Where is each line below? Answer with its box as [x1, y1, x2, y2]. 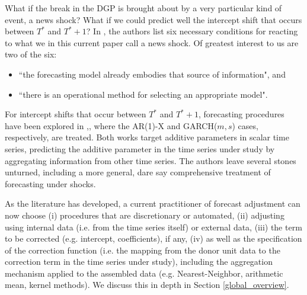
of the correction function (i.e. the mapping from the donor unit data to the [5, 243, 280, 256]
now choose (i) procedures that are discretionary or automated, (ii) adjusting [5, 209, 284, 221]
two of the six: [5, 48, 57, 60]
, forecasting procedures [198, 108, 284, 120]
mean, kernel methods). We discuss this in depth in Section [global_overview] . [5, 278, 289, 291]
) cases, [232, 119, 258, 132]
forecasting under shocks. [5, 177, 96, 190]
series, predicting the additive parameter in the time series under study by [5, 142, 275, 155]
